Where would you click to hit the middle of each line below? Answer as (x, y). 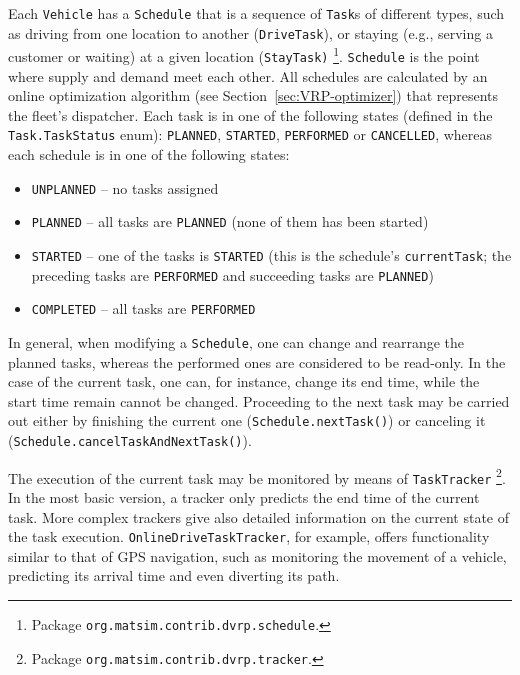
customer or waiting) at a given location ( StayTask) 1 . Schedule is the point (244, 54)
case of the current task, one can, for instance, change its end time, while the (244, 381)
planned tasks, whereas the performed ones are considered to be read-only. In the (257, 361)
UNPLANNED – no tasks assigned (125, 187)
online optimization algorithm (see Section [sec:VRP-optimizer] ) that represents (253, 95)
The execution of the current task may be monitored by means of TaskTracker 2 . (257, 476)
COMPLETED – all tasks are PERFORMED (143, 308)
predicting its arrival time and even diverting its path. (174, 575)
